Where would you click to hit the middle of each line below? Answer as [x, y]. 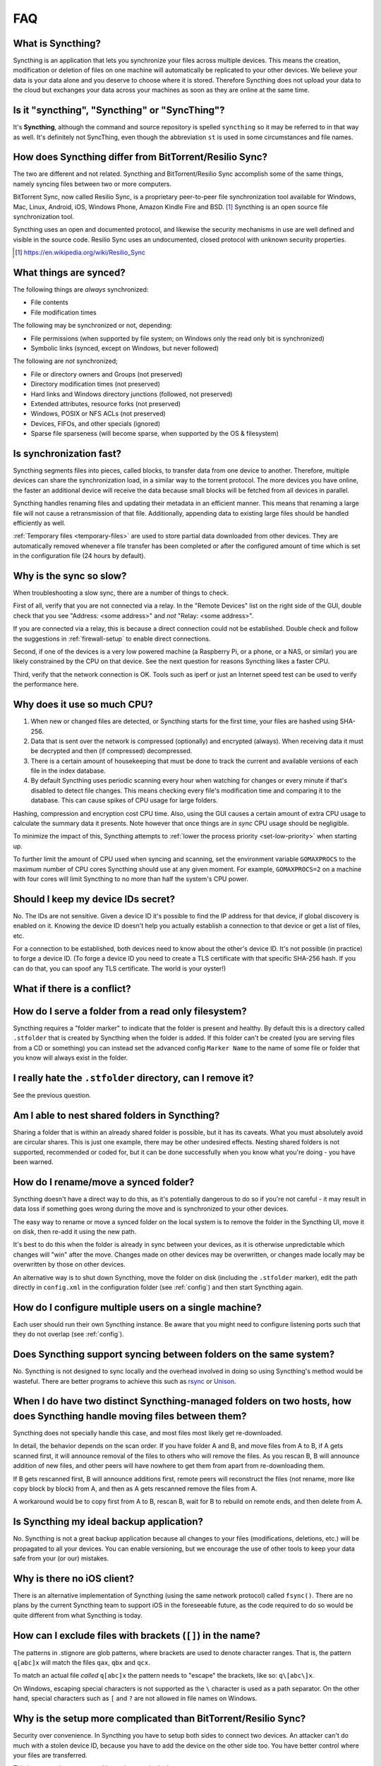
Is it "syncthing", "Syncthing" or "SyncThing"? [119, 111]
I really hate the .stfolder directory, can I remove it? [133, 1078]
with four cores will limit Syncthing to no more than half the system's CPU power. [131, 879]
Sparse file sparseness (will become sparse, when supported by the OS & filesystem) [155, 434]
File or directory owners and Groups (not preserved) [107, 374]
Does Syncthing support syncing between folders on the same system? [174, 1355]
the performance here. [46, 685]
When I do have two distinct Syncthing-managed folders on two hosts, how [182, 1401]
